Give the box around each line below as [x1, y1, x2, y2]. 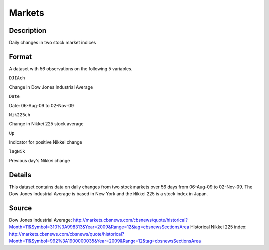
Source [9, 204, 32, 212]
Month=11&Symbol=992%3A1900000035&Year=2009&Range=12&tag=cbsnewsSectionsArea [9, 238, 201, 244]
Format [9, 52, 32, 61]
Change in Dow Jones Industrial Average [9, 84, 93, 90]
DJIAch [9, 75, 25, 81]
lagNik [9, 149, 25, 154]
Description [9, 26, 47, 35]
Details [9, 170, 32, 179]
